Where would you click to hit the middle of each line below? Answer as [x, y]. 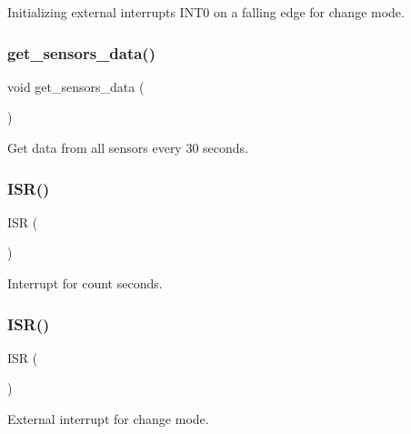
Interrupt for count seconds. [85, 283]
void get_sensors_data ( [76, 86]
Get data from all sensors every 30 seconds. [128, 147]
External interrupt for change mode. [108, 419]
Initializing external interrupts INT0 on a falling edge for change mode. [206, 12]
